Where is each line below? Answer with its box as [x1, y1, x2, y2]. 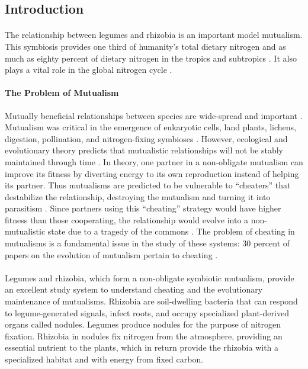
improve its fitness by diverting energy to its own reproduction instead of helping [5, 167, 299, 179]
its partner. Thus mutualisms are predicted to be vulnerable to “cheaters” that [5, 179, 291, 191]
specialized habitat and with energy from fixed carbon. [5, 353, 204, 365]
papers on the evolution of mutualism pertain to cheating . [5, 248, 218, 261]
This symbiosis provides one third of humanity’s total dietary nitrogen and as [5, 40, 286, 52]
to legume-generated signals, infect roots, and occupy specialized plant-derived [5, 306, 289, 319]
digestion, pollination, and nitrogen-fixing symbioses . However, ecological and [5, 132, 288, 145]
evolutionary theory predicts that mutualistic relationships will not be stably [5, 144, 283, 156]
